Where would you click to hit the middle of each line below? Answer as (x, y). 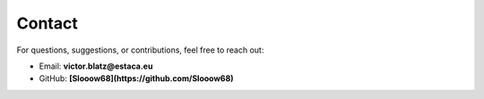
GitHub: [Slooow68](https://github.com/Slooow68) (136, 78)
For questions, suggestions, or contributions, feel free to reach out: (140, 50)
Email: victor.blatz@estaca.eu (96, 66)
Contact (47, 23)
